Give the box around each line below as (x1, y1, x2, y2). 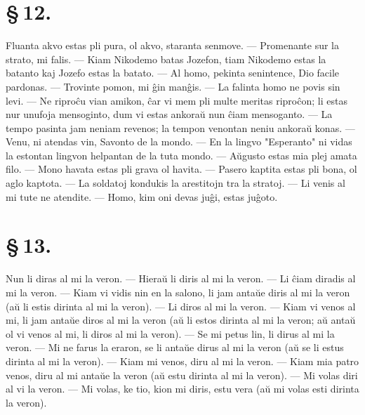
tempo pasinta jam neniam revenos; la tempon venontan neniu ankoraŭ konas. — (6, 120, 355, 135)
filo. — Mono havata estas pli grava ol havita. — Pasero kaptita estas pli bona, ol (6, 162, 357, 176)
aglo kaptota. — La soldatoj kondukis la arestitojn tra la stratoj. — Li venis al (6, 176, 345, 190)
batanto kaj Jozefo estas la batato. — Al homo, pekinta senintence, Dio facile (6, 65, 340, 80)
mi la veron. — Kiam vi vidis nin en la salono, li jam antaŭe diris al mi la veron (6, 284, 350, 299)
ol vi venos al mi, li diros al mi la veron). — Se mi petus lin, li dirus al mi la (6, 326, 335, 341)
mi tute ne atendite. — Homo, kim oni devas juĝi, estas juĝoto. (6, 189, 278, 204)
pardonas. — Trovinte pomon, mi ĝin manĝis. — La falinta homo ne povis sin (6, 79, 340, 93)
